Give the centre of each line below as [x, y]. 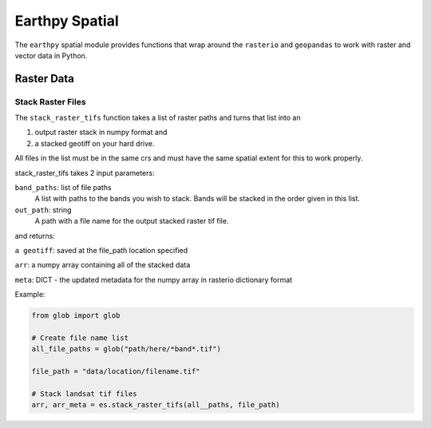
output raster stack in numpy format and [101, 133]
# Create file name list [80, 338]
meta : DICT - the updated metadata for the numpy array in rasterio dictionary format [154, 279]
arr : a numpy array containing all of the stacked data [103, 265]
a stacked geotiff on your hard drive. [95, 143]
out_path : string [43, 210]
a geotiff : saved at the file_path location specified [101, 250]
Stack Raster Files [51, 101]
